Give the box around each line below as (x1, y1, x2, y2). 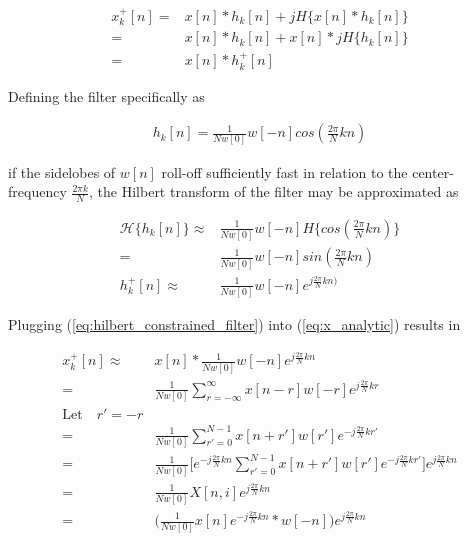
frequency (8, 181, 67, 202)
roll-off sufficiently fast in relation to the (161, 161, 408, 182)
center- (412, 161, 454, 182)
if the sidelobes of (8, 161, 116, 182)
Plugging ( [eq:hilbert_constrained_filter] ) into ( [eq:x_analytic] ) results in (8, 313, 461, 334)
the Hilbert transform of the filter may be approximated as (97, 181, 459, 202)
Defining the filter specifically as (8, 85, 205, 106)
